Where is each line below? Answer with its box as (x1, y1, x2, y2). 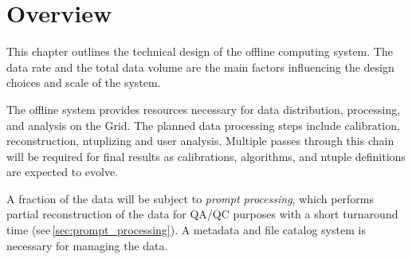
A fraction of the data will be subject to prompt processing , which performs (6, 190, 375, 206)
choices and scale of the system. (6, 74, 161, 91)
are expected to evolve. (6, 163, 119, 180)
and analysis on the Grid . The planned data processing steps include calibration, (6, 116, 400, 133)
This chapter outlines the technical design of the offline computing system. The (6, 43, 393, 60)
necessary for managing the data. (6, 237, 168, 253)
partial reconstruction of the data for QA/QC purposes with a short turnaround (6, 206, 398, 222)
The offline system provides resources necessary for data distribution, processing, (6, 100, 401, 117)
